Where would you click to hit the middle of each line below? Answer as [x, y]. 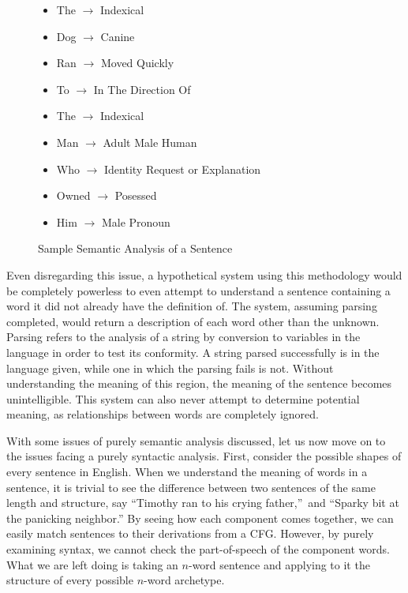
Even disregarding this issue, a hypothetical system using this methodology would [204, 274]
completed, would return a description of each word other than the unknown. [193, 321]
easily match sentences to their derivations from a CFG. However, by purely [190, 533]
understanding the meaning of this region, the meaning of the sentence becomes [199, 383]
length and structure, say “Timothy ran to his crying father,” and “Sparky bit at [203, 503]
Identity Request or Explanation [183, 169]
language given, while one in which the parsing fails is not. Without [170, 368]
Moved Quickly [137, 63]
